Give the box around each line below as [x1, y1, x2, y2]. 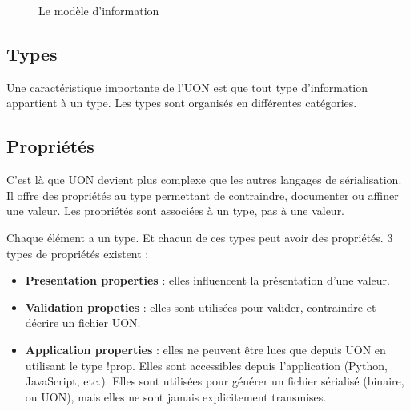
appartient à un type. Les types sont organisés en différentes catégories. [6, 94, 357, 111]
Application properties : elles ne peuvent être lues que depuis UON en [25, 341, 386, 357]
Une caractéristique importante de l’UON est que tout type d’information [6, 78, 368, 95]
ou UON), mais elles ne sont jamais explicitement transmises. [25, 388, 327, 405]
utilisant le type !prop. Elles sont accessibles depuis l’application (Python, [25, 357, 388, 373]
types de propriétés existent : [6, 245, 149, 261]
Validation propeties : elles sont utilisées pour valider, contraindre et [25, 298, 376, 315]
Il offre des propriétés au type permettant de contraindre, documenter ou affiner [6, 186, 399, 203]
